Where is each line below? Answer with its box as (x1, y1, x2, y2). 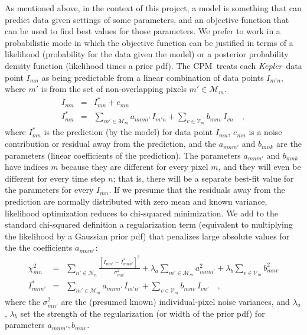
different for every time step (5, 172, 106, 184)
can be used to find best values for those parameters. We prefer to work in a (5, 25, 280, 37)
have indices (5, 160, 48, 173)
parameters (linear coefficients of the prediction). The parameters (5, 149, 241, 161)
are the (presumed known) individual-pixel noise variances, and (61, 295, 290, 307)
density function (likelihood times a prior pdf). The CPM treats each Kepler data (5, 59, 302, 71)
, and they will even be (218, 160, 301, 173)
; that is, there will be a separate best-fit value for (113, 172, 294, 184)
